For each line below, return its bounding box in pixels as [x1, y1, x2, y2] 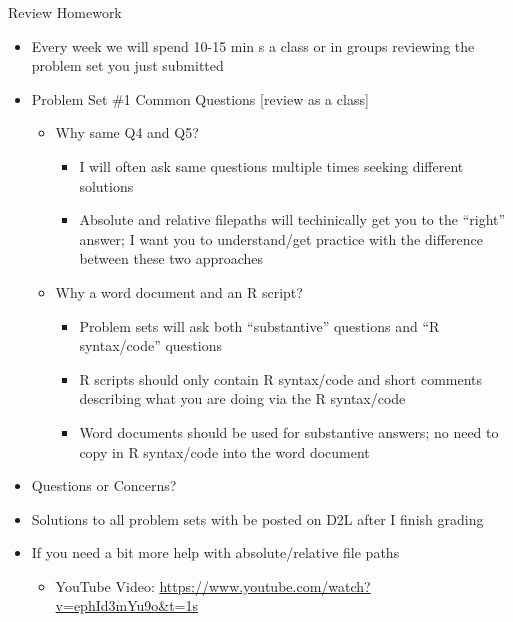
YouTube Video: [55, 575, 155, 596]
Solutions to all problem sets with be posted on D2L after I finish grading [31, 508, 484, 529]
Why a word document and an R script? [55, 281, 303, 302]
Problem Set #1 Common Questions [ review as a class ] [31, 88, 369, 109]
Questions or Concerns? [31, 475, 177, 496]
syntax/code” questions [79, 335, 222, 356]
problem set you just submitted [31, 55, 224, 76]
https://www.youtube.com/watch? [159, 575, 371, 596]
